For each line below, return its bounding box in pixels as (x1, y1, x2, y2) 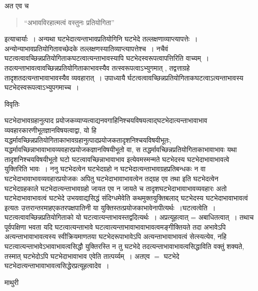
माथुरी (4, 277, 19, 287)
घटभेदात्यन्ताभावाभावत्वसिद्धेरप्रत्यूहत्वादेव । (4, 260, 109, 271)
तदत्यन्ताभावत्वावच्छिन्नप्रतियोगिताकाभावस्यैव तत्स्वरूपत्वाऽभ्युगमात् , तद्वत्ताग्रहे (4, 62, 190, 73)
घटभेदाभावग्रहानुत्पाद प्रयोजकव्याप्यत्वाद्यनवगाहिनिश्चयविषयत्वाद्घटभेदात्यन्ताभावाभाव (4, 115, 207, 125)
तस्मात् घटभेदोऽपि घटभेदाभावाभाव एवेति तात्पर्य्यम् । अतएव (4, 250, 150, 261)
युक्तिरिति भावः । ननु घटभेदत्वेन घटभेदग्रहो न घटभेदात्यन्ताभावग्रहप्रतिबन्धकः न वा (4, 164, 206, 174)
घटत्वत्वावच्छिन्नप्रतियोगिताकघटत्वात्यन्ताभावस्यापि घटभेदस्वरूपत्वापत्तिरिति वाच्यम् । (4, 53, 209, 63)
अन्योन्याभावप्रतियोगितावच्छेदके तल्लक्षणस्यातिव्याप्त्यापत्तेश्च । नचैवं (4, 43, 168, 53)
